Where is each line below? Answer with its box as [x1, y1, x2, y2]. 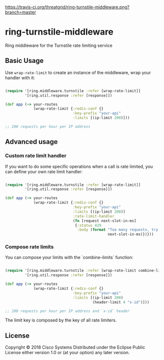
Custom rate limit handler [5, 152, 67, 159]
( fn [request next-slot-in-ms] [72, 218, 137, 223]
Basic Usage [5, 57, 44, 65]
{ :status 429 [75, 223, 102, 228]
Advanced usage [5, 138, 58, 146]
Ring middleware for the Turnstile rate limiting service [5, 42, 113, 48]
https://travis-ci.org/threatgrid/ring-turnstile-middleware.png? [5, 4, 130, 10]
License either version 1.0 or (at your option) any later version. [5, 350, 130, 356]
